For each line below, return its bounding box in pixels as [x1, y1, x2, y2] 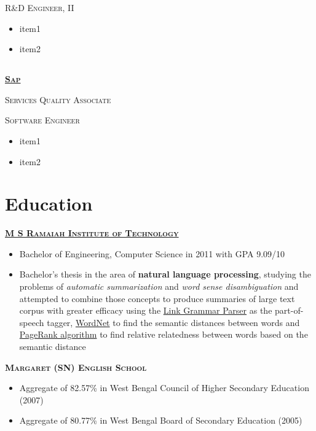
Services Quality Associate [5, 93, 111, 106]
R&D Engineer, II [5, 1, 74, 14]
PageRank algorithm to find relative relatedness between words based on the [19, 328, 308, 341]
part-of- [275, 304, 304, 317]
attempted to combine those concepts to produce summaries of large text [19, 292, 295, 305]
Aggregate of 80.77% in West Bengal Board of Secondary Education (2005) [19, 414, 302, 427]
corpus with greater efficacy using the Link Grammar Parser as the [19, 304, 272, 317]
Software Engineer [5, 114, 80, 126]
